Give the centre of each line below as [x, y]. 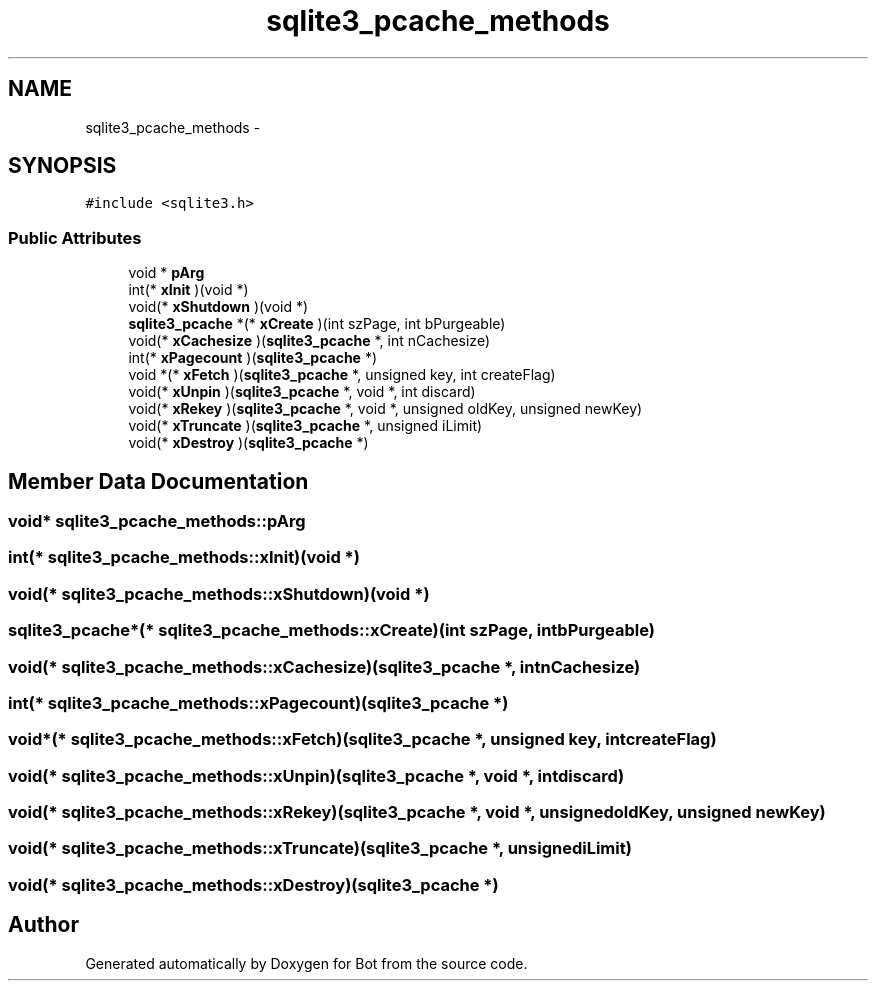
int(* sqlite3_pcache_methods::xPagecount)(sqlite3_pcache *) [258, 702]
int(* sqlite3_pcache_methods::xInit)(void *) [184, 557]
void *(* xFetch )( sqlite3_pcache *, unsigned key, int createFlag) [342, 375]
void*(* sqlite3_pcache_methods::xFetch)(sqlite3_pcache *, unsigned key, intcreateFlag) [362, 739]
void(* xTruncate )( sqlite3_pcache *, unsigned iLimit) [305, 426]
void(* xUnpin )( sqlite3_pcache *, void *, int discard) [302, 392]
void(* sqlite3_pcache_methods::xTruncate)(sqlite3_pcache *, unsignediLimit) [320, 848]
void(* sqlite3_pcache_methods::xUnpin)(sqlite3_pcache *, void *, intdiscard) [316, 775]
